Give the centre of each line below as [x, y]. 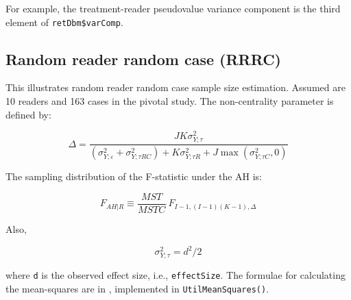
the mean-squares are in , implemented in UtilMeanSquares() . [137, 288]
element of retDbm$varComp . [64, 22]
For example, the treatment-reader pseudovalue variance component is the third [173, 8]
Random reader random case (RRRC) [143, 59]
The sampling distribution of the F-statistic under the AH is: [134, 176]
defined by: [28, 114]
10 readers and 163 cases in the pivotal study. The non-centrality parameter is [170, 101]
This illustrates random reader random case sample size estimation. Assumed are [175, 87]
